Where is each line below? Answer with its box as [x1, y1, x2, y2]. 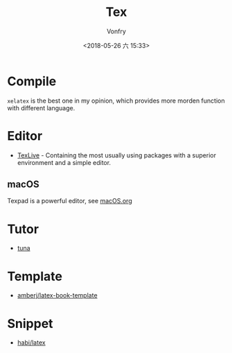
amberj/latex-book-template [17, 291, 98, 300]
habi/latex [17, 338, 46, 347]
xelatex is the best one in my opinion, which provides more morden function [7, 96, 225, 105]
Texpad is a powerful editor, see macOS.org [7, 197, 133, 205]
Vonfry [106, 27, 127, 35]
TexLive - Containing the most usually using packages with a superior [17, 150, 217, 160]
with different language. [7, 103, 75, 112]
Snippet [7, 316, 53, 332]
